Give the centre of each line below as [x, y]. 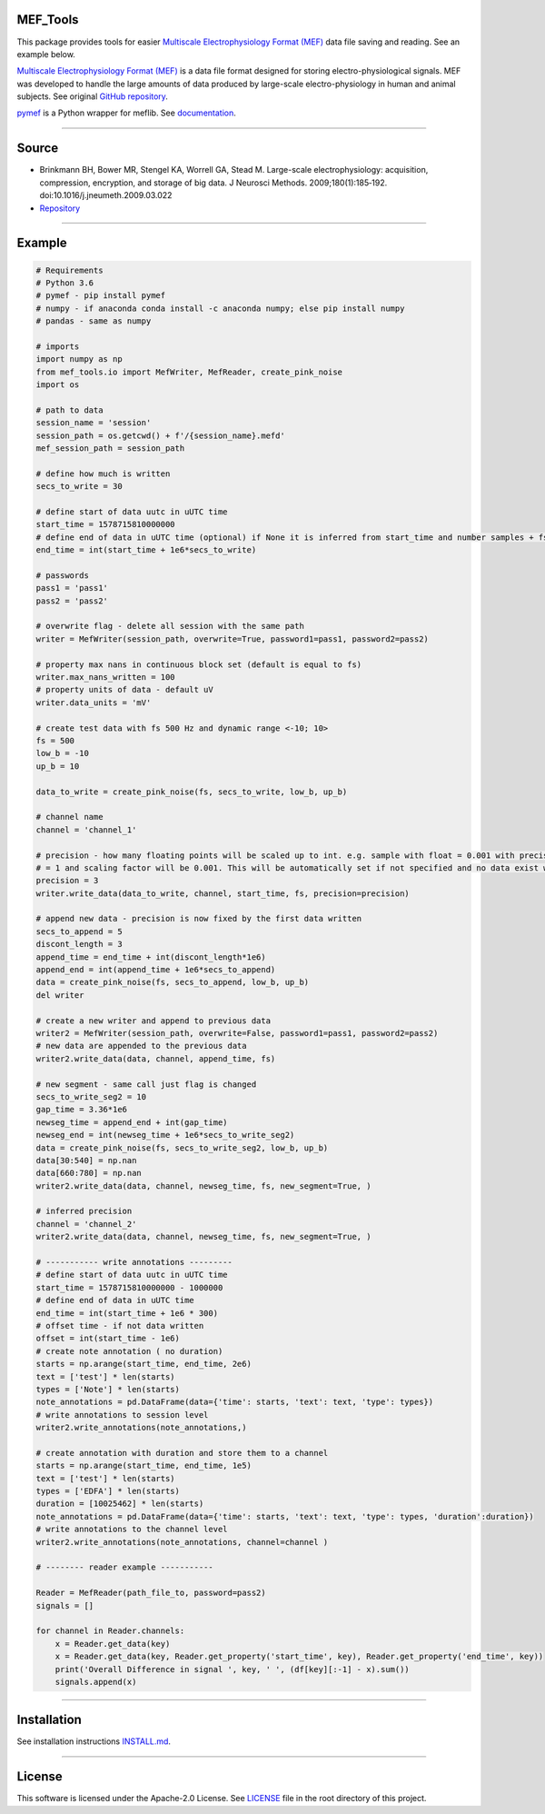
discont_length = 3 [79, 944]
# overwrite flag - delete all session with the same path [170, 626]
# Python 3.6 [65, 283]
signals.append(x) [96, 1682]
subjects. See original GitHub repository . [92, 96]
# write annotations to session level [122, 1415]
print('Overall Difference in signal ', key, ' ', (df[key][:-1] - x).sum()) [233, 1669]
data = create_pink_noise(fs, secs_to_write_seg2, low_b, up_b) [182, 1148]
